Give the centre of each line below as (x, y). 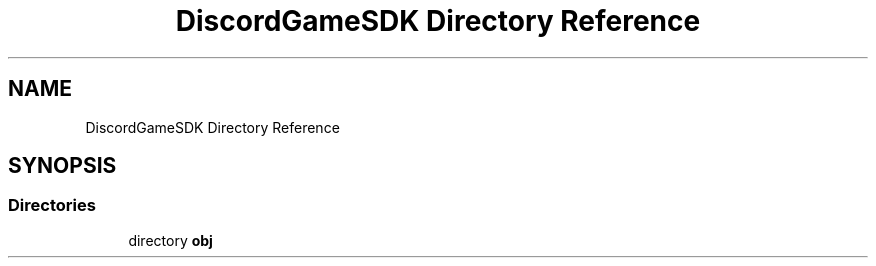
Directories (52, 205)
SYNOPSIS (62, 166)
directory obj (170, 240)
